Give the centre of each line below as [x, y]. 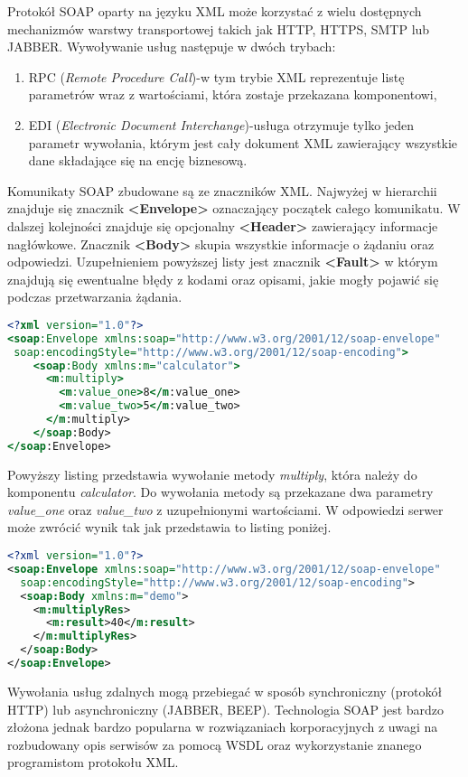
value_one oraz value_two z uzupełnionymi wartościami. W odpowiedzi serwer [225, 509]
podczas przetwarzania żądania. [95, 297]
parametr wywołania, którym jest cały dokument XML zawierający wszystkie [243, 142]
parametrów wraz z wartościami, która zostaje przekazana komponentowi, [233, 94]
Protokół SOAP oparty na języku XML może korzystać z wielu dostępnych [215, 11]
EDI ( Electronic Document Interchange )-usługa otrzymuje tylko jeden [221, 124]
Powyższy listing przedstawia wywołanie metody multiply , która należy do [212, 474]
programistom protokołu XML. [93, 762]
